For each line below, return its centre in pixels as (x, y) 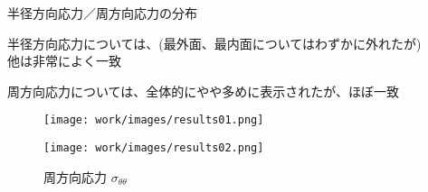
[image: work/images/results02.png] (154, 148)
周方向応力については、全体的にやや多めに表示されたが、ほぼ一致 (204, 91)
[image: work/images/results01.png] (154, 120)
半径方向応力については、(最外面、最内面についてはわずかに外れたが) (214, 43)
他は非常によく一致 (64, 61)
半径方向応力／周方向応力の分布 (102, 13)
